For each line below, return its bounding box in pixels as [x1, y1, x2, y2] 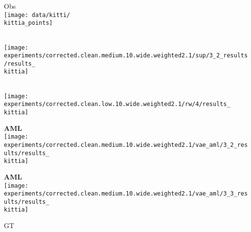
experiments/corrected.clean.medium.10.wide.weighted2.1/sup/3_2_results [4, 52, 248, 59]
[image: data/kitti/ [4, 11, 71, 18]
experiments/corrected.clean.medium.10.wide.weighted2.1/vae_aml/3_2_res [4, 141, 248, 148]
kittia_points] [4, 19, 53, 27]
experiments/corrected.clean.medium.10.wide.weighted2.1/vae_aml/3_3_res [4, 190, 248, 197]
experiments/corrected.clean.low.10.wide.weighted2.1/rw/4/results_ [4, 101, 231, 108]
